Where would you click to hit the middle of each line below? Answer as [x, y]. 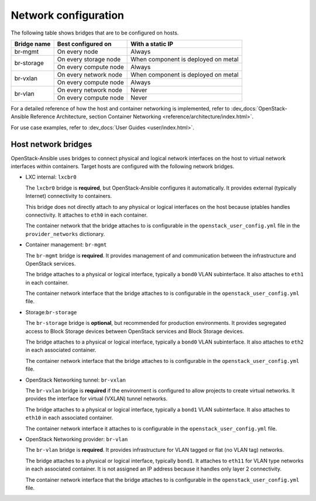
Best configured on [84, 44]
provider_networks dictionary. [65, 234]
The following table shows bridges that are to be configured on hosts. [95, 33]
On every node [78, 52]
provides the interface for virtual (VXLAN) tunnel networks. [97, 399]
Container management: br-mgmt [66, 245]
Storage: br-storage [51, 312]
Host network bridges [51, 144]
